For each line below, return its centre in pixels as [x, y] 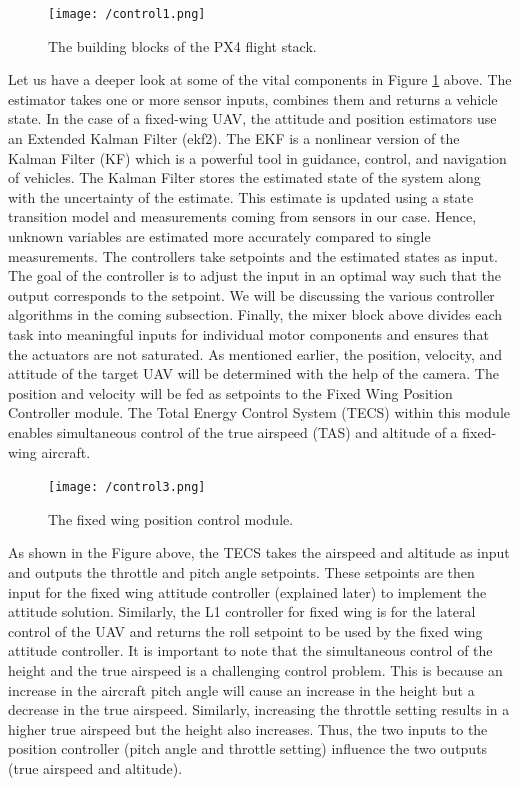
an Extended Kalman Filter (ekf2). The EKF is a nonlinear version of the [234, 138]
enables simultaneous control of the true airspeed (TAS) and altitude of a [233, 431]
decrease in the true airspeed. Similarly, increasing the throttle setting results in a [259, 709]
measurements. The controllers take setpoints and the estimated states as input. [253, 255]
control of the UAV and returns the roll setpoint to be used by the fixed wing [245, 630]
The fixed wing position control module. [171, 518]
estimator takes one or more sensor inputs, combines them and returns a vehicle [253, 98]
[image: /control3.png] [127, 487]
